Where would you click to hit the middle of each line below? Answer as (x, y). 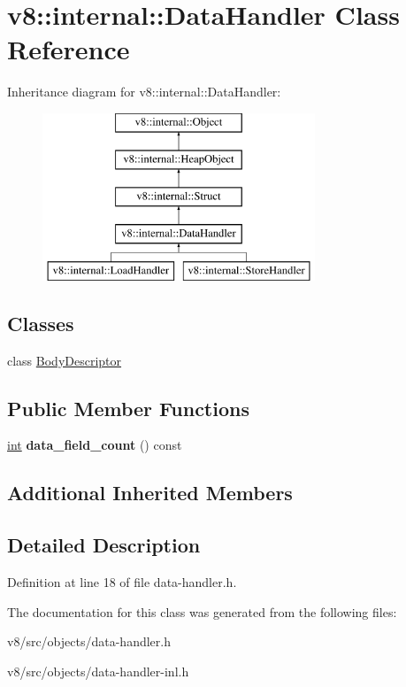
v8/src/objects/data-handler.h (89, 641)
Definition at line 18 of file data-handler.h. (122, 582)
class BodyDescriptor (65, 360)
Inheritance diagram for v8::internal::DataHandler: (144, 92)
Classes (41, 323)
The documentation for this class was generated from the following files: (202, 611)
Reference (69, 49)
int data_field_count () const (95, 445)
